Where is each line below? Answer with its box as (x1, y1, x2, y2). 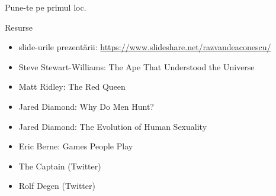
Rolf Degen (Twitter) (18, 179, 95, 192)
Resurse (5, 21, 33, 33)
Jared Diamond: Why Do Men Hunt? (18, 100, 154, 112)
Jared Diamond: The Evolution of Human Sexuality (18, 120, 207, 132)
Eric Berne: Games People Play (18, 140, 133, 152)
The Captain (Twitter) (18, 159, 101, 172)
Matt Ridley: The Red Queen (18, 80, 126, 93)
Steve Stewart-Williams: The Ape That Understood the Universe (18, 60, 255, 73)
